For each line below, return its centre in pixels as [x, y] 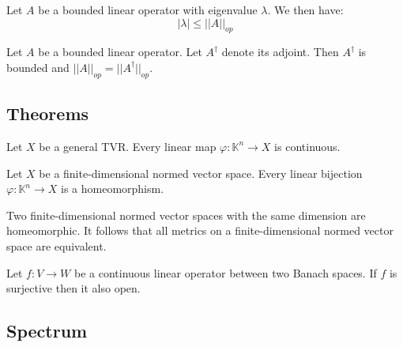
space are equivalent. [56, 245]
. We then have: [305, 9]
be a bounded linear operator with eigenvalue [148, 9]
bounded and [38, 67]
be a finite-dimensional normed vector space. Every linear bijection [201, 173]
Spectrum [47, 331]
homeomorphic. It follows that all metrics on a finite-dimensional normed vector [200, 230]
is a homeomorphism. [113, 189]
